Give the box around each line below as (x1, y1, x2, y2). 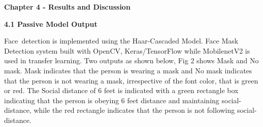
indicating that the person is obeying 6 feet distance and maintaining (4, 95, 219, 105)
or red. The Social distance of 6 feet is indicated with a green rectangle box (4, 85, 239, 96)
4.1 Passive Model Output (4, 18, 97, 29)
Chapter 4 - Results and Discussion (4, 2, 130, 12)
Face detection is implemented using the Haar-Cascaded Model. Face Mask (4, 35, 239, 46)
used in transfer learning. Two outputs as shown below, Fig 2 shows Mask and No (4, 55, 259, 66)
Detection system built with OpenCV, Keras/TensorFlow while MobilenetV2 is (4, 45, 250, 56)
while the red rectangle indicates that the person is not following (34, 105, 235, 115)
